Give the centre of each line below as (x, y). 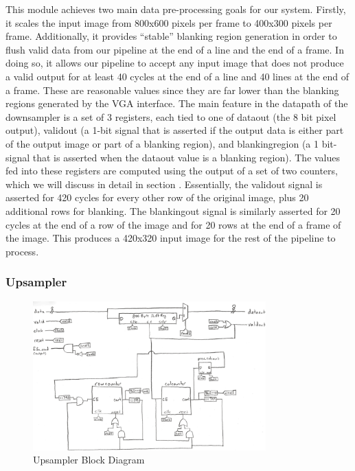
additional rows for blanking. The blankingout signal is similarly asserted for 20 (173, 210)
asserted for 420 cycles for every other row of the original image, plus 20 (157, 197)
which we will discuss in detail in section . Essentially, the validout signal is (164, 184)
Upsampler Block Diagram (89, 460)
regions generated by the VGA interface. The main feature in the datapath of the (177, 103)
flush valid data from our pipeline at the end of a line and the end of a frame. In (175, 49)
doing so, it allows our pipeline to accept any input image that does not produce (175, 63)
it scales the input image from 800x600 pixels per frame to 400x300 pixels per (169, 22)
